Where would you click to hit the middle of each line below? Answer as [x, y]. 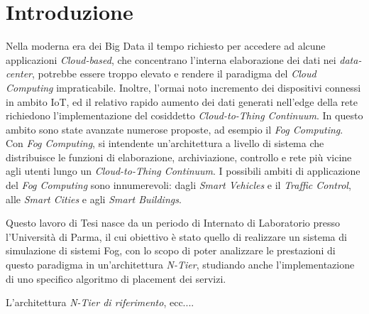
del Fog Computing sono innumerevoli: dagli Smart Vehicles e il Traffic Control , [178, 185]
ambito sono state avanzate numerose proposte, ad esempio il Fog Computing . [175, 129]
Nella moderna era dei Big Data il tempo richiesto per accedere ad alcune [166, 46]
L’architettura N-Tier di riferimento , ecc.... [100, 302]
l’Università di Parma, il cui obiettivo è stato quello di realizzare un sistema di [176, 236]
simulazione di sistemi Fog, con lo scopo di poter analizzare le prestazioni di [171, 250]
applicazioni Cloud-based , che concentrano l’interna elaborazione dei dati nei [171, 59]
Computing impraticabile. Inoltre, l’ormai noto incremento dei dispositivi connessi [183, 87]
